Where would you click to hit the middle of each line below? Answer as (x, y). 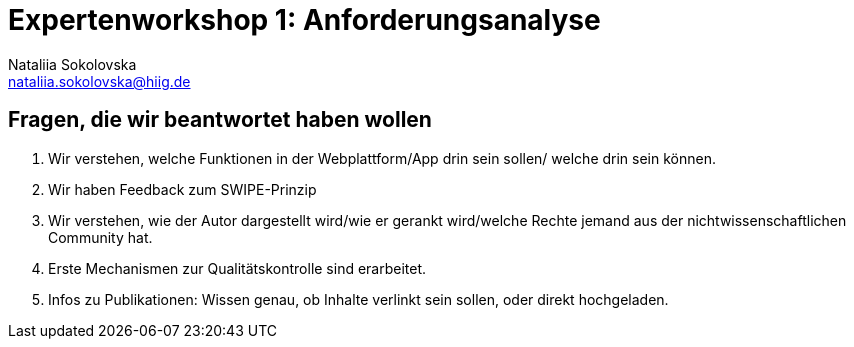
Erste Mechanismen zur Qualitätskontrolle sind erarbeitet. (237, 268)
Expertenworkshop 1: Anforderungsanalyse (304, 20)
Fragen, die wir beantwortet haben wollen (220, 120)
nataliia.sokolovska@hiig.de (99, 81)
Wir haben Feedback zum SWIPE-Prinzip (182, 189)
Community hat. (100, 237)
